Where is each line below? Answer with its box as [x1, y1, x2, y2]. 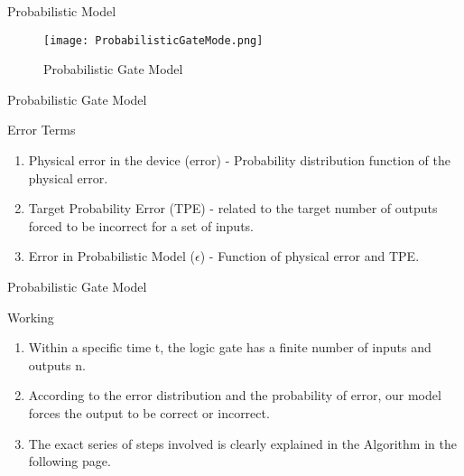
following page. [28, 452, 111, 471]
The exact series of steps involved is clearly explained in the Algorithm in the [28, 434, 457, 453]
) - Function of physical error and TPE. [200, 247, 420, 266]
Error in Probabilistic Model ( [28, 247, 196, 266]
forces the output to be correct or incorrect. [28, 403, 270, 422]
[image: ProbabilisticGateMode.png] [43, 33, 264, 47]
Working [7, 307, 54, 326]
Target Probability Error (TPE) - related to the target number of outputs [28, 199, 438, 218]
